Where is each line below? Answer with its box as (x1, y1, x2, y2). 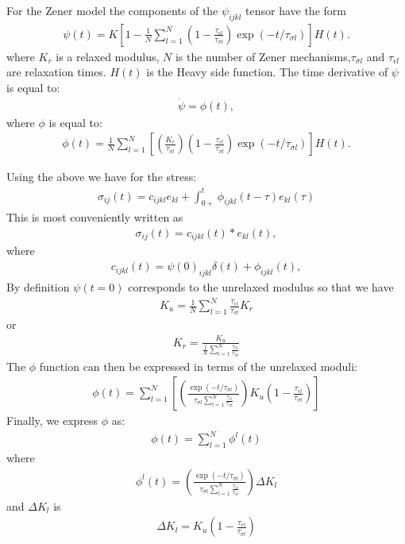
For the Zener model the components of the (6, 2, 218, 18)
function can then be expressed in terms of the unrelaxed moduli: (39, 357, 357, 374)
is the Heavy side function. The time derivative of (146, 64, 388, 80)
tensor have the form (245, 2, 346, 18)
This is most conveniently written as (6, 209, 183, 226)
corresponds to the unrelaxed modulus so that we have (128, 278, 394, 295)
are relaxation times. (6, 64, 106, 80)
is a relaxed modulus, (56, 48, 160, 64)
